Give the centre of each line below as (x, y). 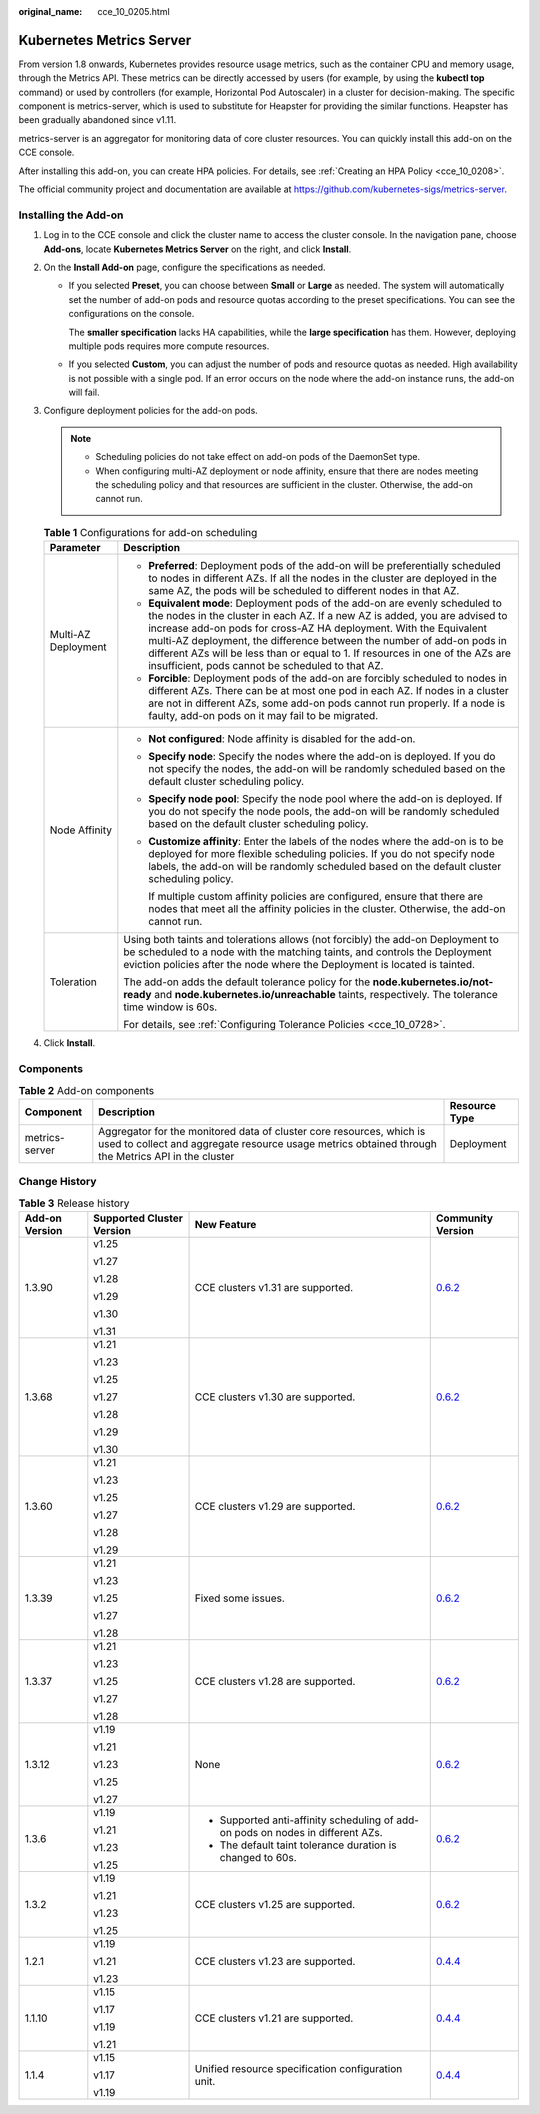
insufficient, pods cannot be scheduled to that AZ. (266, 666)
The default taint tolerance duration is (308, 1845)
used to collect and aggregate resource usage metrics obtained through (267, 1143)
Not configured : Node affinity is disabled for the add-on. (282, 739)
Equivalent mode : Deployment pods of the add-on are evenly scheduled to (325, 603)
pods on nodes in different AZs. (309, 1832)
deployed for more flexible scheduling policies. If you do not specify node (321, 854)
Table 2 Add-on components (86, 1090)
